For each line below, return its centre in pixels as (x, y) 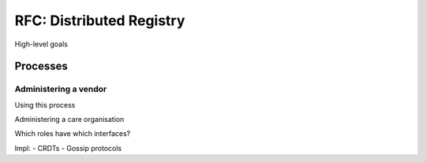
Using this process (45, 105)
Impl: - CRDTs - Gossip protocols (68, 148)
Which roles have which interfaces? (73, 134)
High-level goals (41, 44)
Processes (41, 66)
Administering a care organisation (69, 120)
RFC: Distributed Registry (100, 20)
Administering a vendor (61, 89)
